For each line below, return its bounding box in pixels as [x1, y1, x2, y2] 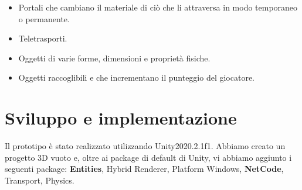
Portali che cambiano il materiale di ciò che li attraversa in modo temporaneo [18, 1, 298, 13]
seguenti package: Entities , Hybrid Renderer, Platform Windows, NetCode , [5, 163, 284, 175]
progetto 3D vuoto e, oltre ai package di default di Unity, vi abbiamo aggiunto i [5, 151, 292, 163]
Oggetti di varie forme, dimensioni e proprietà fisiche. [18, 51, 211, 64]
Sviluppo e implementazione [5, 106, 237, 130]
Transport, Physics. [5, 174, 74, 186]
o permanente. [18, 12, 70, 25]
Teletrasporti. [18, 32, 67, 44]
